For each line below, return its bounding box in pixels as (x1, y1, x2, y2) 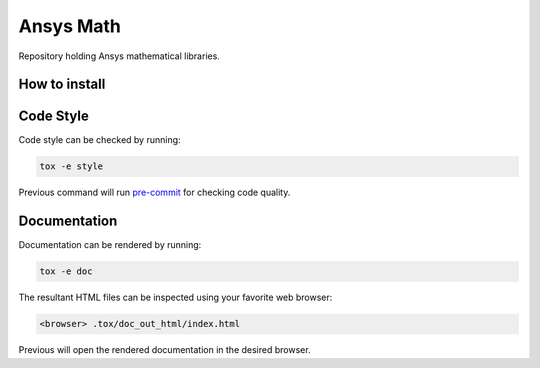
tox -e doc (39, 266, 93, 277)
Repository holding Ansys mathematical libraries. (18, 50, 220, 62)
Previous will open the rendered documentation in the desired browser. (18, 344, 311, 356)
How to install (18, 76, 106, 93)
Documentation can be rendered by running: (18, 239, 202, 251)
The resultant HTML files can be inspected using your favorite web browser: (18, 291, 333, 304)
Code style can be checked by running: (18, 134, 181, 146)
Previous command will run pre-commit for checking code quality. (18, 186, 291, 199)
